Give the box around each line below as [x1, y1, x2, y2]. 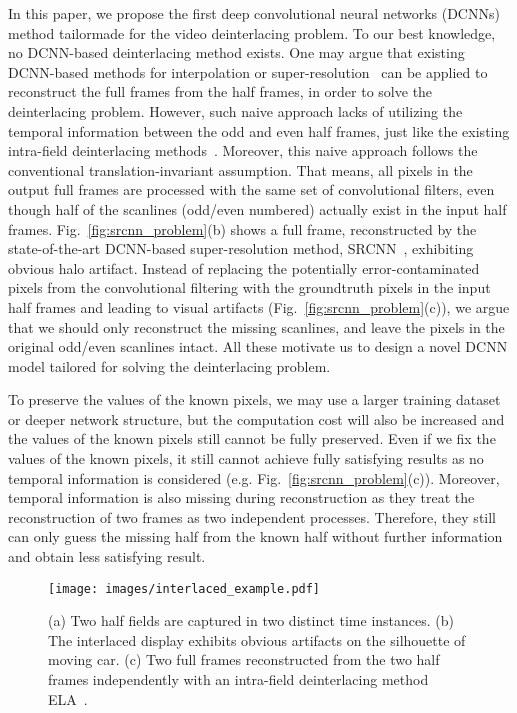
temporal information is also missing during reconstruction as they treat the [8, 487, 475, 508]
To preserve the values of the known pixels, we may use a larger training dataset [8, 389, 501, 410]
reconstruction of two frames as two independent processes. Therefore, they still [8, 506, 497, 527]
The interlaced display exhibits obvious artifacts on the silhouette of [48, 629, 466, 650]
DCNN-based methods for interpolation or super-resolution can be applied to [8, 61, 488, 82]
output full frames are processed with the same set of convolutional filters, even [8, 179, 495, 200]
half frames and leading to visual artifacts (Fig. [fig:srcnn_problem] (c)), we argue [8, 296, 510, 317]
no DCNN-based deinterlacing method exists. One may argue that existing [8, 42, 465, 63]
